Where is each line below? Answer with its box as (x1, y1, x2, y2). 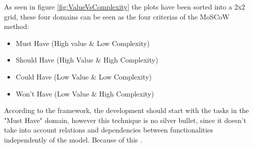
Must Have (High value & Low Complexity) (15, 37, 150, 48)
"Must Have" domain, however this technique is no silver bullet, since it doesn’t (4, 114, 247, 125)
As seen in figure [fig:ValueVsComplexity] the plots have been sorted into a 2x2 (4, 1, 246, 11)
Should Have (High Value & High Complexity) (15, 54, 158, 65)
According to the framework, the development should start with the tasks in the (4, 105, 249, 115)
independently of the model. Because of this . (4, 134, 142, 144)
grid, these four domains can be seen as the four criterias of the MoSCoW (4, 11, 230, 21)
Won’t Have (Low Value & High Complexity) (15, 88, 154, 98)
